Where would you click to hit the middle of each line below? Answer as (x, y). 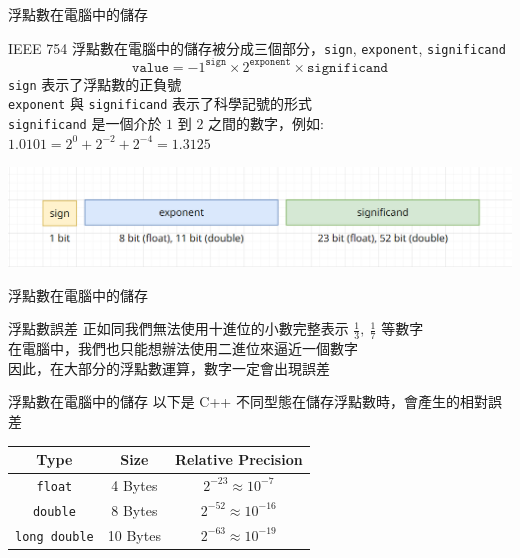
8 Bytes (134, 509)
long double (54, 536)
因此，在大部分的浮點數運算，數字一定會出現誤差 (169, 367)
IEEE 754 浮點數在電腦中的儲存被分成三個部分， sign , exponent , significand (257, 47)
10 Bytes (134, 534)
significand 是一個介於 (85, 123)
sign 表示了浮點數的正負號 (95, 83)
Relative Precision (238, 459)
